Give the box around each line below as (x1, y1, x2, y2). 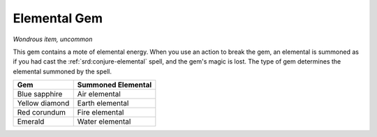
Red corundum (17, 108, 66, 117)
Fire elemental (77, 108, 124, 117)
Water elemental (77, 117, 131, 127)
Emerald (17, 117, 45, 127)
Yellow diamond (17, 99, 70, 108)
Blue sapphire (17, 89, 63, 99)
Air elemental (77, 89, 121, 99)
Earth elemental (77, 99, 129, 108)
